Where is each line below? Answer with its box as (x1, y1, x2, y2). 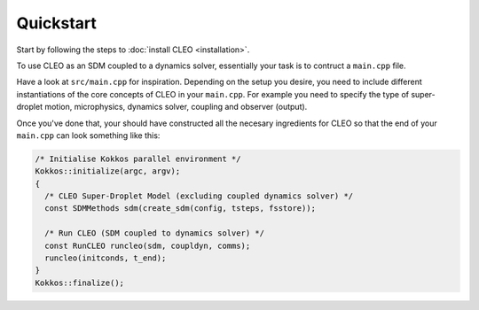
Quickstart (16, 13, 98, 33)
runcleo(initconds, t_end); (44, 253, 167, 263)
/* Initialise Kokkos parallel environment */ (35, 153, 241, 164)
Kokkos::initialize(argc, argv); (35, 167, 181, 176)
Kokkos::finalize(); (35, 277, 124, 288)
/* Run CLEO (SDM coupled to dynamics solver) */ (44, 229, 265, 238)
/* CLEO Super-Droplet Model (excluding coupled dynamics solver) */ (44, 191, 354, 201)
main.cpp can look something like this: (16, 129, 161, 141)
